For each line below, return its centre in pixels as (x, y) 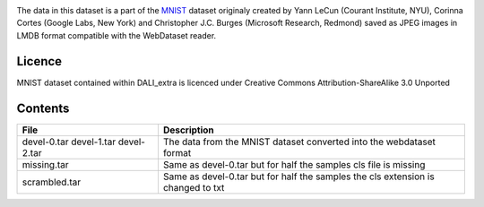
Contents (43, 108)
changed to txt (194, 187)
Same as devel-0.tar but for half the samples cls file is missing (294, 164)
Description (188, 130)
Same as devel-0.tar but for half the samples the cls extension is (298, 177)
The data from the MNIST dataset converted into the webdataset (299, 142)
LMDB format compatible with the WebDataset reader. (117, 35)
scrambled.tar (52, 182)
